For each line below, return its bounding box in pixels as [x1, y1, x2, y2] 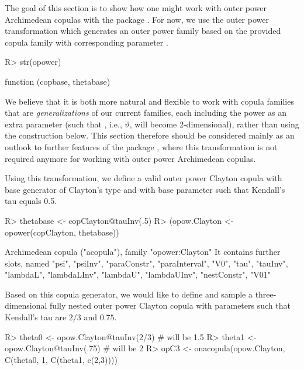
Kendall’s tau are [5, 311, 67, 323]
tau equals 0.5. [5, 195, 57, 207]
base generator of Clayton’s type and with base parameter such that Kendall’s [5, 183, 285, 195]
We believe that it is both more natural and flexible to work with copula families [5, 95, 294, 107]
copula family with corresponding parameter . [5, 36, 168, 48]
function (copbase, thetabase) [5, 75, 110, 87]
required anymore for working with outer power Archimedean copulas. [5, 152, 256, 164]
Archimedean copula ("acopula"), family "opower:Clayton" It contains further [5, 245, 281, 258]
